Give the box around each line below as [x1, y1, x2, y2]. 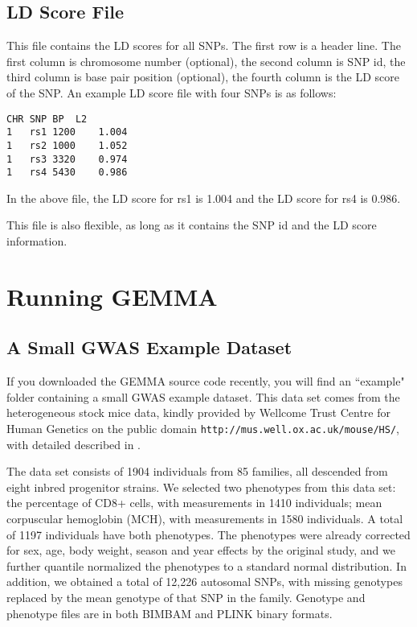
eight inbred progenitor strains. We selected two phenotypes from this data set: [6, 478, 396, 495]
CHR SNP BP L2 [6, 113, 88, 125]
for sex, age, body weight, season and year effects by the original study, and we [6, 542, 395, 559]
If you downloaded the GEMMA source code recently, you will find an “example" [6, 373, 405, 390]
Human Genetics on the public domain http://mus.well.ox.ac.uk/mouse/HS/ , [6, 420, 399, 436]
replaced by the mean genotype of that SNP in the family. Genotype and [6, 589, 366, 605]
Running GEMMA [6, 279, 218, 312]
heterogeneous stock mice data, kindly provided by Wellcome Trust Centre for [6, 404, 390, 421]
